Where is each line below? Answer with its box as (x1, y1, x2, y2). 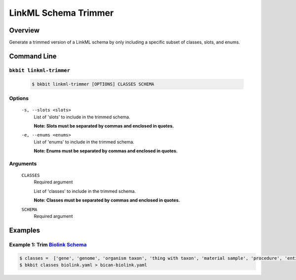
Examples (9, 226, 40, 234)
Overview (9, 26, 40, 35)
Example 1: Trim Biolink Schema (9, 241, 87, 248)
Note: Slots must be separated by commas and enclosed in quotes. (34, 123, 174, 129)
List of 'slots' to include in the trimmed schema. (34, 114, 130, 120)
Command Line (9, 52, 57, 60)
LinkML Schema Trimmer (9, 7, 114, 18)
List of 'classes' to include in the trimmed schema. (34, 188, 136, 194)
